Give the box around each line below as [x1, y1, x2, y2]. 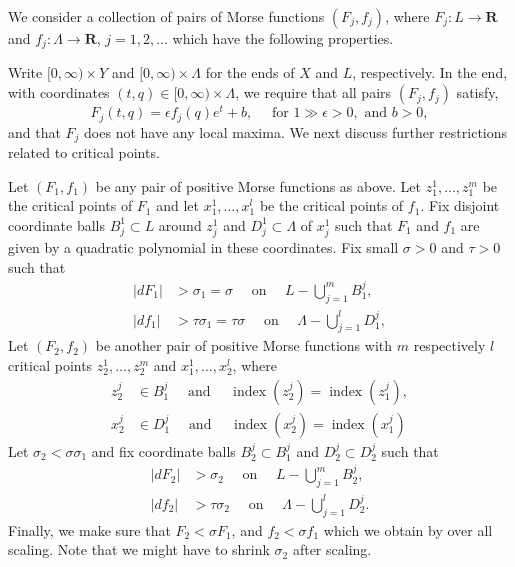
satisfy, [456, 82, 499, 103]
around [158, 214, 202, 235]
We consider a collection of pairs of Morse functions [8, 6, 325, 26]
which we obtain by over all [323, 519, 493, 540]
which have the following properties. [172, 28, 394, 48]
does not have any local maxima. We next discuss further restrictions [84, 121, 508, 142]
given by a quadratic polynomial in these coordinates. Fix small [8, 236, 399, 257]
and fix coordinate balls [91, 440, 236, 461]
